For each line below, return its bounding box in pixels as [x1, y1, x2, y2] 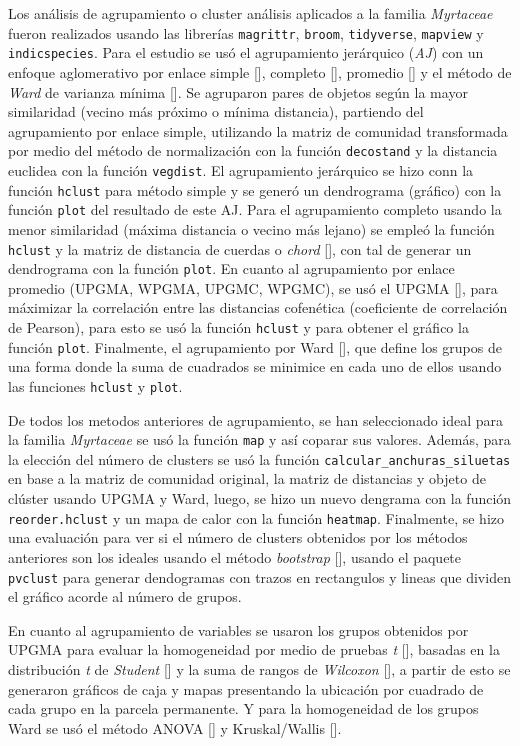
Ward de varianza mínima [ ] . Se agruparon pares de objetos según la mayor [8, 81, 468, 102]
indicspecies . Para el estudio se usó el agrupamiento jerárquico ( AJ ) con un [8, 42, 484, 63]
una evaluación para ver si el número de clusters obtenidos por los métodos [8, 527, 468, 548]
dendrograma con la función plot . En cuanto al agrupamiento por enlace [8, 258, 455, 279]
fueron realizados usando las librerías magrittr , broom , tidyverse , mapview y [8, 22, 484, 43]
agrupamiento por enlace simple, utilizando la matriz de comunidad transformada [8, 120, 508, 141]
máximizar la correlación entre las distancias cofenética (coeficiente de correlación [8, 297, 508, 318]
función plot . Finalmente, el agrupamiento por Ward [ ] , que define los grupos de [8, 336, 502, 357]
